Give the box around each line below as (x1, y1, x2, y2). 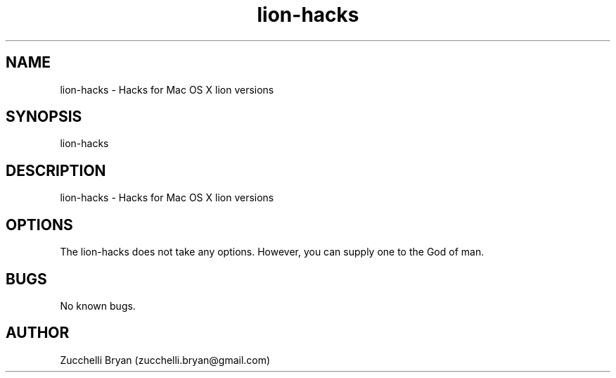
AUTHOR (6, 324, 70, 342)
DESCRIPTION (6, 161, 106, 179)
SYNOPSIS (6, 108, 82, 126)
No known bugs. (60, 299, 136, 312)
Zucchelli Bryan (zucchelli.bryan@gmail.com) (60, 353, 271, 366)
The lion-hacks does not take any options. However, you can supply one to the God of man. (60, 246, 485, 258)
